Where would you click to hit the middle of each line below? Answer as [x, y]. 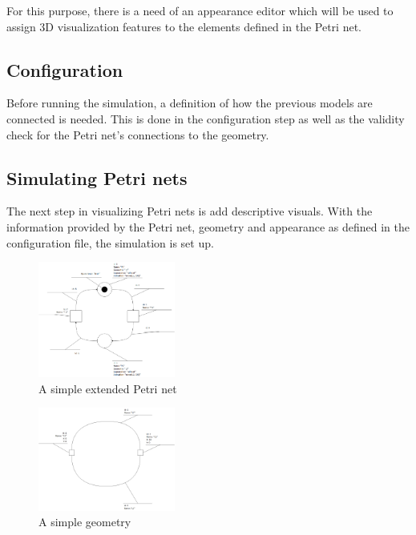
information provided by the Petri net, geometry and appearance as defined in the [208, 226]
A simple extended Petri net [108, 388]
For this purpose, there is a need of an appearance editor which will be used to [200, 10]
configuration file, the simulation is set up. [110, 242]
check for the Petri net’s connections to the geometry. [138, 134]
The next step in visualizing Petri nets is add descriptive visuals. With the [190, 211]
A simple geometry [85, 522]
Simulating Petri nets [97, 177]
